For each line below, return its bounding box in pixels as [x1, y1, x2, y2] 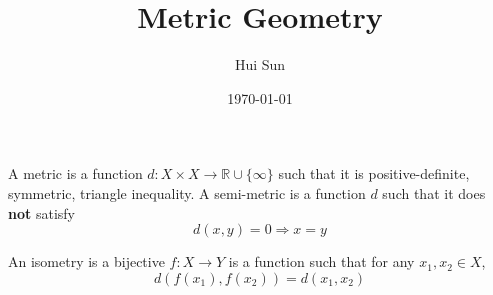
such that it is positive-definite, [278, 163, 470, 184]
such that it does [382, 182, 486, 203]
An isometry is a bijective [8, 251, 165, 272]
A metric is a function [8, 163, 143, 184]
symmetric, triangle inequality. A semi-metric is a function [8, 182, 366, 203]
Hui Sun [234, 54, 286, 75]
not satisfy [8, 202, 75, 223]
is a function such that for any [228, 251, 415, 272]
